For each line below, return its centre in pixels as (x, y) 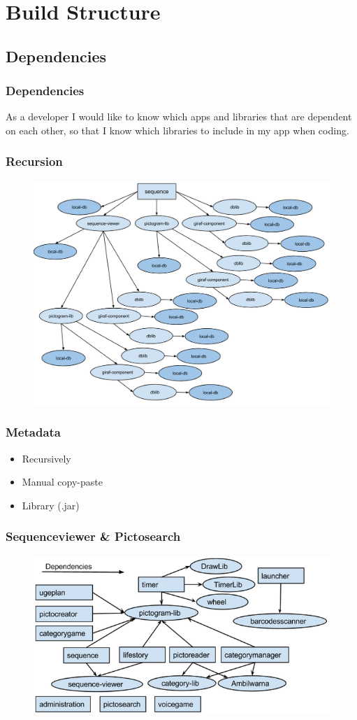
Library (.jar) (51, 505)
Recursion (34, 161)
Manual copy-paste (62, 482)
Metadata (33, 432)
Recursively (46, 458)
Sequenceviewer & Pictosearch (93, 536)
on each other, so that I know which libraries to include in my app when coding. (177, 130)
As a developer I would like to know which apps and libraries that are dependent (179, 117)
